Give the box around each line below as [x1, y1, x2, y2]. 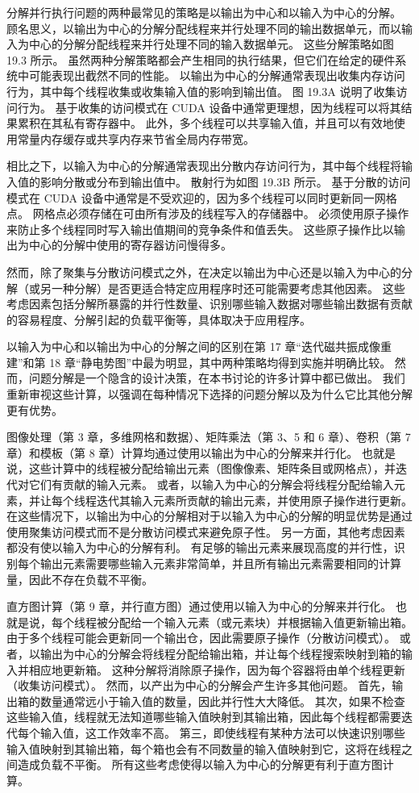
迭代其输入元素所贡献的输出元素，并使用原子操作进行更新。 [96, 491, 413, 508]
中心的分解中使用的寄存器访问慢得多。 [28, 236, 232, 253]
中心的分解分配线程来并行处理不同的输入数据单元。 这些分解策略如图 [28, 35, 394, 52]
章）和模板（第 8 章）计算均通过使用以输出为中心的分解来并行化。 [6, 444, 359, 461]
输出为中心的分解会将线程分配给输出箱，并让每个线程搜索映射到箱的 [39, 645, 401, 662]
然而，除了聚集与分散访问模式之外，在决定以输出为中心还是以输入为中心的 [6, 263, 401, 280]
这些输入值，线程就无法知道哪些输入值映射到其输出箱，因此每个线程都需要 [6, 708, 401, 725]
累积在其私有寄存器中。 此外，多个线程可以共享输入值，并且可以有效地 [17, 115, 394, 131]
